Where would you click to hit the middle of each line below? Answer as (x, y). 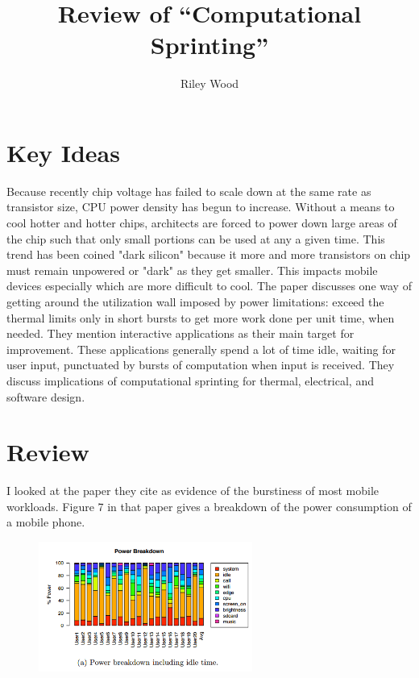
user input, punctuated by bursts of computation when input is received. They (201, 365)
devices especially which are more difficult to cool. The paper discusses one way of (209, 286)
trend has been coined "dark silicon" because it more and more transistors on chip (209, 254)
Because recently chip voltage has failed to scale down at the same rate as (189, 191)
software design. (46, 396)
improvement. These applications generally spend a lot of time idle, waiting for (201, 349)
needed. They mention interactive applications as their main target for (180, 333)
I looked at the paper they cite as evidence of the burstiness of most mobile (193, 491)
